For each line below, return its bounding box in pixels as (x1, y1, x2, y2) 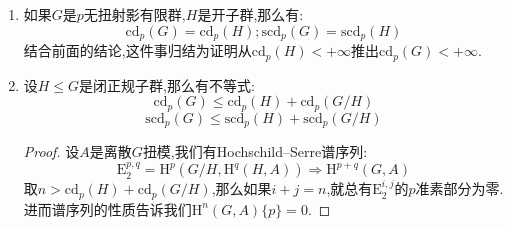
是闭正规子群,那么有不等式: (79, 74, 255, 95)
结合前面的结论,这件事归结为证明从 (23, 40, 252, 61)
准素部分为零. (415, 178, 504, 199)
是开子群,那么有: (197, 4, 304, 24)
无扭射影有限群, (83, 4, 186, 24)
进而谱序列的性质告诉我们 (23, 198, 192, 219)
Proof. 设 (23, 141, 80, 161)
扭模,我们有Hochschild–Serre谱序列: (142, 141, 368, 161)
